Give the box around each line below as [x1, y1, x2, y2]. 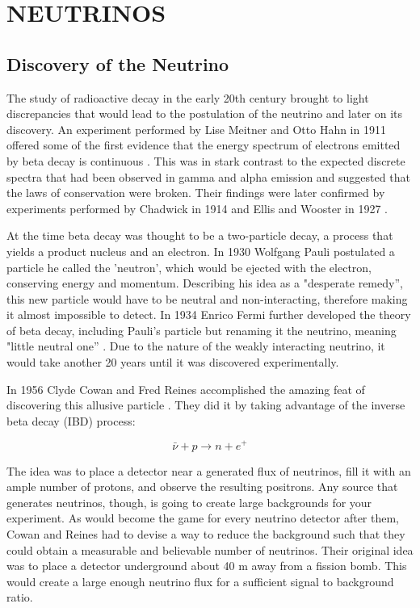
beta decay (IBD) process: [6, 412, 136, 429]
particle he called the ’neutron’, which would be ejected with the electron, [6, 258, 372, 275]
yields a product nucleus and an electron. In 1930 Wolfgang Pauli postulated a [6, 242, 395, 259]
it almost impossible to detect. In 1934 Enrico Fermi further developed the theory [6, 306, 411, 323]
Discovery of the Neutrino [6, 51, 229, 76]
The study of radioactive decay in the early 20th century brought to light [6, 89, 369, 106]
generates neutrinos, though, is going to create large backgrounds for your [6, 493, 372, 510]
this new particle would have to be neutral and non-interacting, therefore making [6, 290, 408, 307]
